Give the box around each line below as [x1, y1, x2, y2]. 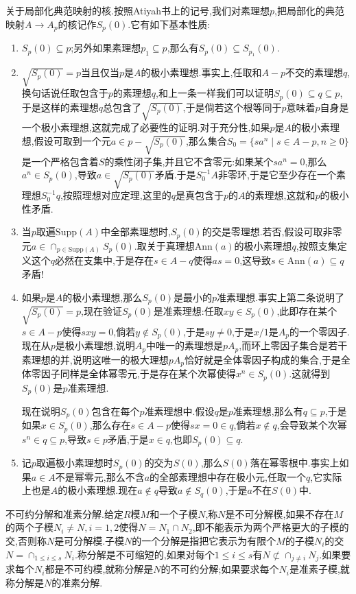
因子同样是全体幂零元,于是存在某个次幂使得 [40, 366, 236, 381]
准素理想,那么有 [233, 403, 303, 418]
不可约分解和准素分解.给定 [5, 506, 123, 521]
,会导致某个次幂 [276, 418, 347, 432]
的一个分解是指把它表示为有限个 [132, 534, 276, 548]
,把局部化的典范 [274, 3, 344, 17]
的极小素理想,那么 [62, 289, 143, 304]
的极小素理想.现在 [58, 483, 138, 497]
